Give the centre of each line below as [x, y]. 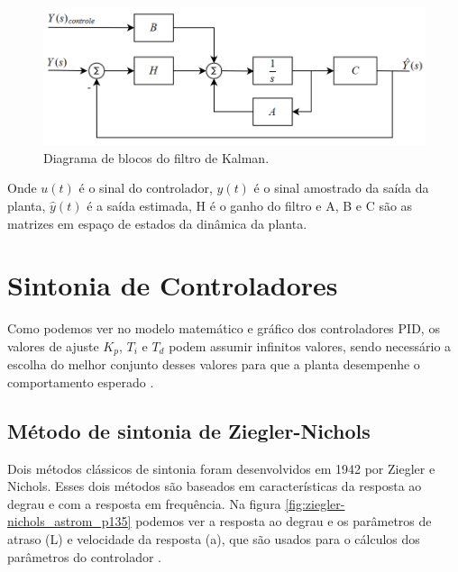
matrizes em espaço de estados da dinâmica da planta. [157, 223]
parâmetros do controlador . [84, 556]
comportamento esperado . [81, 381]
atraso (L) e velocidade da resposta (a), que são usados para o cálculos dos [214, 539]
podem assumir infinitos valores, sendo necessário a [310, 345]
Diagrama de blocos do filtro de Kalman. [156, 157]
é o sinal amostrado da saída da [341, 188]
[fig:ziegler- [315, 503]
